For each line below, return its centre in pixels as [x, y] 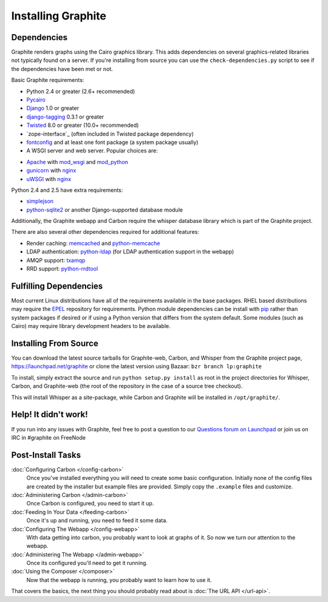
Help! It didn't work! [50, 415]
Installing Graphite [59, 16]
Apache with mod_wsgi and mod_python [77, 162]
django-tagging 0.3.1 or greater [65, 117]
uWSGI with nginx [49, 179]
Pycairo [36, 100]
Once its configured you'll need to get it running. [87, 563]
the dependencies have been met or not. [62, 69]
